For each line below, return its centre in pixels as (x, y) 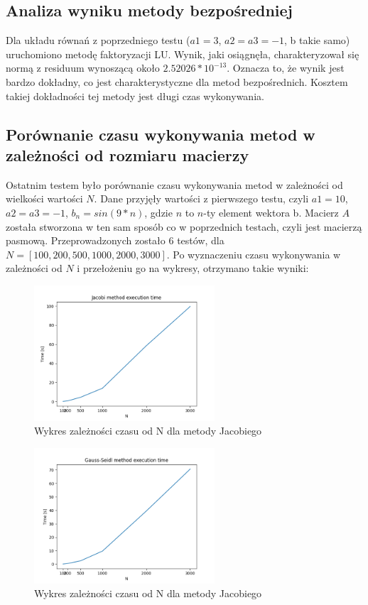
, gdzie (158, 212)
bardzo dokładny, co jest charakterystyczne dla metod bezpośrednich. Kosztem (177, 81)
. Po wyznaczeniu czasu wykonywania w (254, 254)
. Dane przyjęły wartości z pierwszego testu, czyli (201, 198)
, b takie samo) (317, 40)
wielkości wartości (44, 198)
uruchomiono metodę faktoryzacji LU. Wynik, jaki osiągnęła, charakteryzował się (183, 54)
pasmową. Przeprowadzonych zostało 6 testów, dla (115, 240)
